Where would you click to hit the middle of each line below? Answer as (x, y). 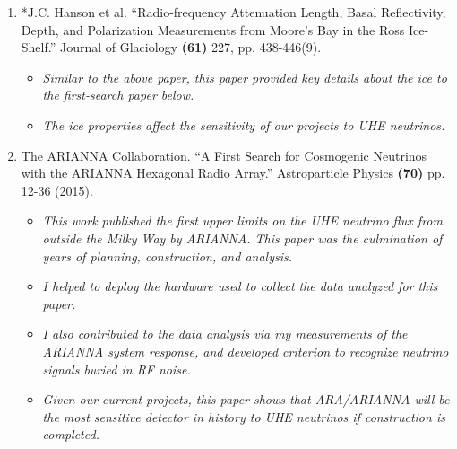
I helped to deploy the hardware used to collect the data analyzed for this (240, 286)
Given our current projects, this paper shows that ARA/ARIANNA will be (246, 399)
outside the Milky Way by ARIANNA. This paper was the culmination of (242, 238)
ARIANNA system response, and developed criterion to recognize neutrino (246, 351)
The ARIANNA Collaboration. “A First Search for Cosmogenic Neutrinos (224, 155)
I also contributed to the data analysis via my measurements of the (225, 334)
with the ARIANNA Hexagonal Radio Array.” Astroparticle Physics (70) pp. (233, 173)
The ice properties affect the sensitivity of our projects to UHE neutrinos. (244, 124)
